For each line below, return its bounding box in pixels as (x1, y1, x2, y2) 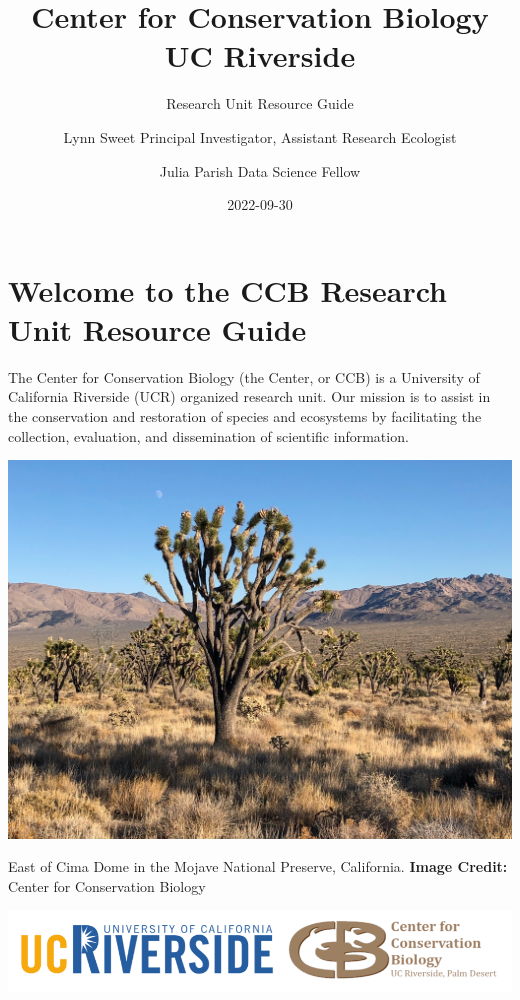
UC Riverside (164, 35, 356, 76)
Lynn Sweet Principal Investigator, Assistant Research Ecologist (63, 126, 457, 147)
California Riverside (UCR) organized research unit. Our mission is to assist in (8, 386, 491, 407)
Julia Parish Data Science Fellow (159, 160, 361, 181)
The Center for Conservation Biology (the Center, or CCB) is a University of (8, 366, 480, 387)
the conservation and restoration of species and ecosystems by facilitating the (8, 406, 482, 426)
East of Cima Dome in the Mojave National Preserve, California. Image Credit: (8, 856, 508, 877)
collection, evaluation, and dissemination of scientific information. (8, 425, 409, 446)
